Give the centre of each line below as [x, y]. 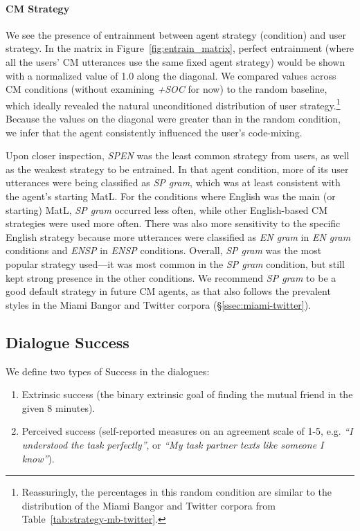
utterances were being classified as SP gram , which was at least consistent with [173, 182]
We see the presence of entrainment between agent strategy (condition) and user [176, 34]
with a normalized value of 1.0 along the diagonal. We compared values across [171, 75]
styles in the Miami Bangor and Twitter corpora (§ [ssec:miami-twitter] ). [159, 304]
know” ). [38, 458]
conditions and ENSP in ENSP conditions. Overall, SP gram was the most [164, 250]
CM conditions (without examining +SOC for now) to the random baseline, [166, 89]
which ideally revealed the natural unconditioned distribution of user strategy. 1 [173, 104]
